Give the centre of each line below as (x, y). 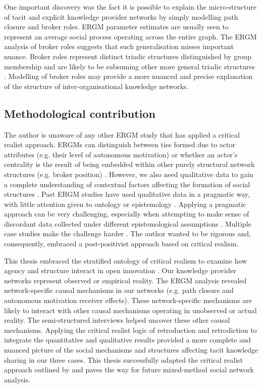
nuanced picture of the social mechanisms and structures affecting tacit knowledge (131, 350)
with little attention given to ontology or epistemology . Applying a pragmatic (125, 204)
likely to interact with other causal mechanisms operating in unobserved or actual (130, 310)
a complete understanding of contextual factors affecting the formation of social (127, 184)
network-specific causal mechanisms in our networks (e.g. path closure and (119, 290)
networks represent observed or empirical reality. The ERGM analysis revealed (125, 280)
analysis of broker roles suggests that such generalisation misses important (119, 46)
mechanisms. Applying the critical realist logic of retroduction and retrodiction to (130, 330)
